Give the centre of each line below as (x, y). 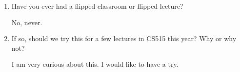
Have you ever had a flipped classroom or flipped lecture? (97, 6)
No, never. (27, 22)
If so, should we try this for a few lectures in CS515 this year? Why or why (124, 38)
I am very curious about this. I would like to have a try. (95, 64)
